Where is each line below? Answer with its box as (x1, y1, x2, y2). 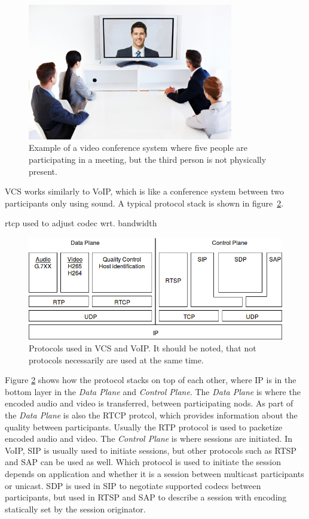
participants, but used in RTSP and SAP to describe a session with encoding (5, 491, 287, 503)
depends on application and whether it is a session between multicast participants (5, 467, 304, 479)
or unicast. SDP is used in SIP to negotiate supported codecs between (5, 479, 261, 491)
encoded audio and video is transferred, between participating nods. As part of (5, 397, 293, 409)
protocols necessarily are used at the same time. (29, 353, 204, 366)
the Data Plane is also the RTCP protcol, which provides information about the (5, 409, 298, 421)
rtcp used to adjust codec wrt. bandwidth (5, 217, 157, 229)
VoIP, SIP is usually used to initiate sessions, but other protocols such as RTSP (5, 444, 297, 456)
